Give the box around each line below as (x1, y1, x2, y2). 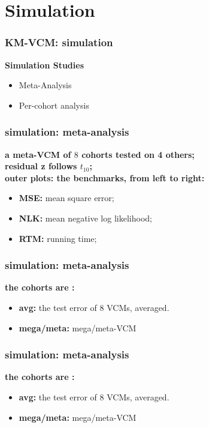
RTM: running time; (19, 232, 97, 244)
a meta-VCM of (5, 148, 71, 160)
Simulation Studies (5, 58, 84, 71)
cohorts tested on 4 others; (81, 148, 195, 160)
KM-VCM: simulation (5, 35, 113, 50)
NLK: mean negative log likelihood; (19, 211, 152, 224)
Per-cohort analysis (19, 98, 89, 111)
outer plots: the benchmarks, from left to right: (5, 171, 205, 184)
